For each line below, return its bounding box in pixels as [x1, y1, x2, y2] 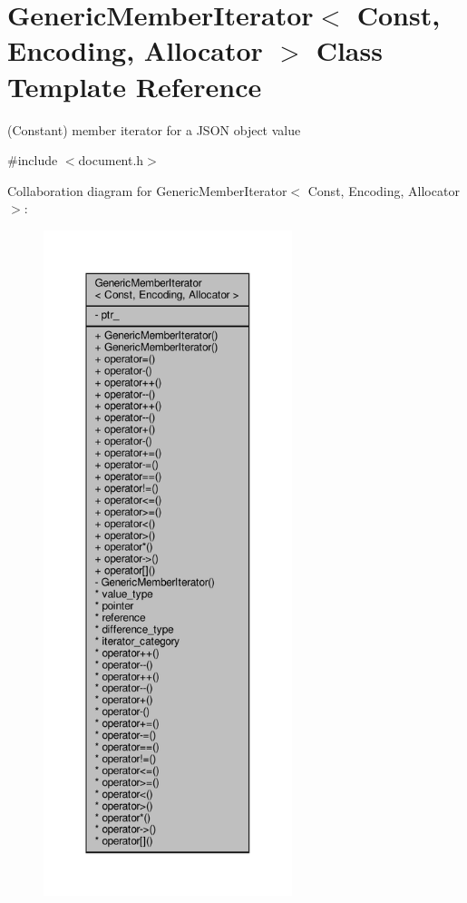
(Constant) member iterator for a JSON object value [7, 120, 301, 139]
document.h [78, 151, 144, 170]
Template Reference [7, 67, 262, 104]
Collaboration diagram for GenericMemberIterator [7, 181, 287, 200]
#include [7, 151, 58, 170]
